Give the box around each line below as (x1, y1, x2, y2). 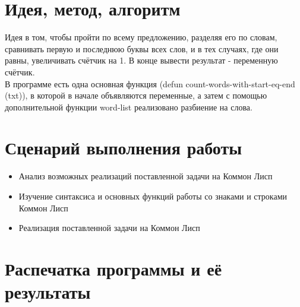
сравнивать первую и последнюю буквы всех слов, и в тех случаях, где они (5, 42, 279, 55)
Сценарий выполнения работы (5, 135, 242, 160)
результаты (5, 280, 91, 304)
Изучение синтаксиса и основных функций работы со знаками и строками (18, 190, 287, 202)
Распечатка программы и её (5, 256, 222, 280)
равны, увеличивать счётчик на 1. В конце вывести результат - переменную (5, 54, 278, 67)
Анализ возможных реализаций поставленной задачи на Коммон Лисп (18, 170, 273, 182)
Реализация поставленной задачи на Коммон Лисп (18, 221, 200, 234)
